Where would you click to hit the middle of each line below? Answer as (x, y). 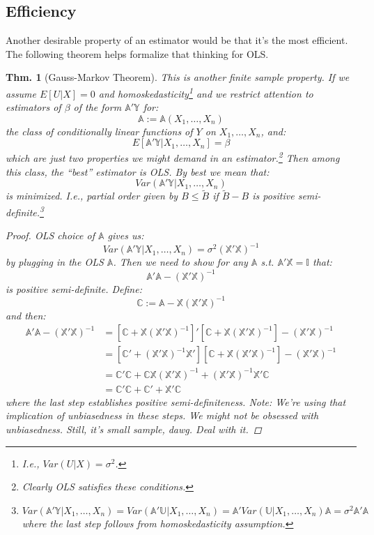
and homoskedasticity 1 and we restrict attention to (206, 92)
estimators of (33, 107)
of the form (98, 107)
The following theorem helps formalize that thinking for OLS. (137, 53)
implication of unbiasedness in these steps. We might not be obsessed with (162, 415)
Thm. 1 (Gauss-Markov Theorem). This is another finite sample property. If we (178, 77)
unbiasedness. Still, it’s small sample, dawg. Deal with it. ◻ (134, 429)
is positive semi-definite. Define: (74, 288)
